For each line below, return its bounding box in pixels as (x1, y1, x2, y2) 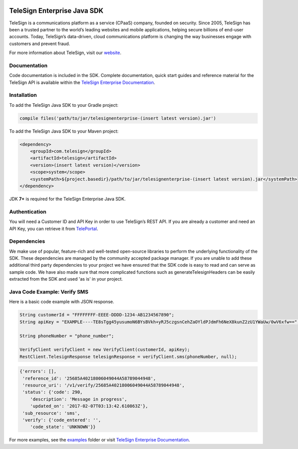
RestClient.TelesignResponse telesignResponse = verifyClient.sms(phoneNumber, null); (19, 354, 237, 360)
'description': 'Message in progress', (30, 396, 128, 402)
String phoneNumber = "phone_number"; (19, 333, 114, 339)
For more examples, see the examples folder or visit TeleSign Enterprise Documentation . (9, 437, 190, 443)
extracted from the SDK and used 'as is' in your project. (9, 276, 123, 282)
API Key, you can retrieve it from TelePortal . (9, 225, 98, 231)
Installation (9, 92, 37, 99)
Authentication (9, 208, 47, 215)
